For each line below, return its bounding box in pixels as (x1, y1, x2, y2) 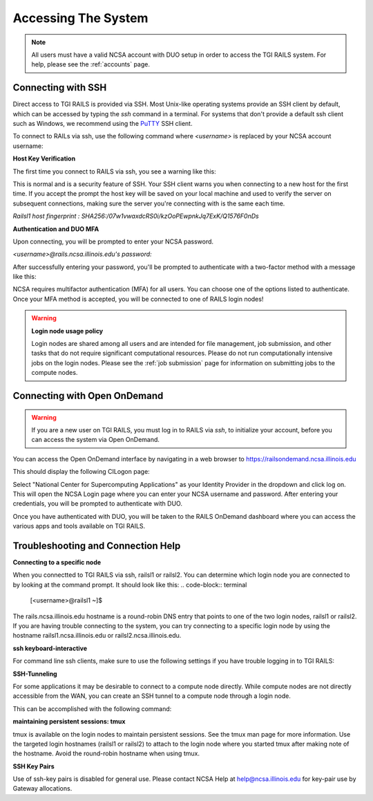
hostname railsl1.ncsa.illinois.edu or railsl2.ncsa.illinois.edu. (12, 632, 182, 640)
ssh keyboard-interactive (12, 644, 88, 652)
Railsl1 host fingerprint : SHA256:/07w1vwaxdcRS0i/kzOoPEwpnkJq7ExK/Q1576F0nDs (12, 212, 259, 221)
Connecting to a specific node (12, 558, 102, 567)
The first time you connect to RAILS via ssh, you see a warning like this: (12, 167, 217, 176)
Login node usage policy (31, 326, 104, 335)
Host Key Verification (12, 154, 76, 163)
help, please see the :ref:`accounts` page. (31, 60, 151, 68)
